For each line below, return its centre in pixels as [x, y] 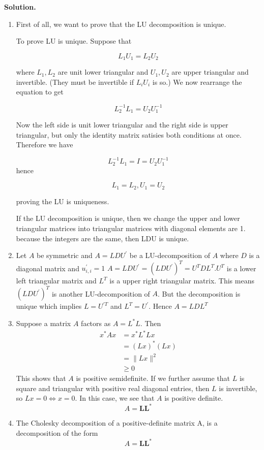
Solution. [20, 7]
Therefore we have [45, 144]
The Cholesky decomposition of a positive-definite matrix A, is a [117, 423]
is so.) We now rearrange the [197, 82]
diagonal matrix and [48, 268]
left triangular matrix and [56, 281]
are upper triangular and [210, 72]
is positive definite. [194, 398]
